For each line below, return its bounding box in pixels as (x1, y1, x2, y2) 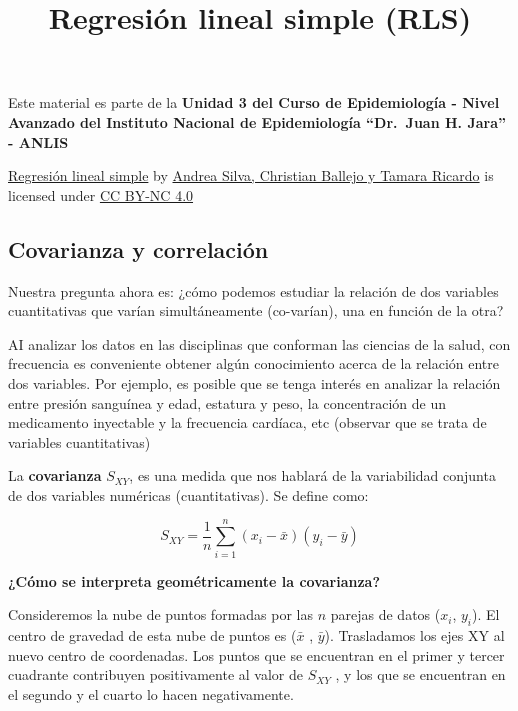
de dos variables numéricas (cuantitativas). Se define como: (8, 484, 369, 505)
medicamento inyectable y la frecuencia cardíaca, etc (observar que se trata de (8, 412, 487, 433)
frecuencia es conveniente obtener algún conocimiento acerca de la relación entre (8, 353, 499, 374)
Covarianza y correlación (8, 233, 269, 264)
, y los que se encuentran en (335, 664, 506, 685)
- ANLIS (8, 131, 69, 152)
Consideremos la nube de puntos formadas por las (8, 604, 314, 625)
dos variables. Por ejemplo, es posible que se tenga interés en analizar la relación (8, 372, 501, 393)
